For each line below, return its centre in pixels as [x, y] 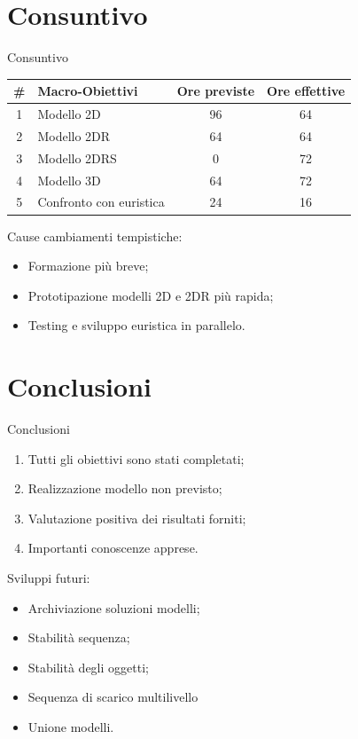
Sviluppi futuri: [49, 578]
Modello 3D [69, 180]
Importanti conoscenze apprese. [113, 548]
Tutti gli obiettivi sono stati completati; [136, 458]
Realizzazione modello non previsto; [125, 488]
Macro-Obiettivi [88, 91]
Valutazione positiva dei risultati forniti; [137, 518]
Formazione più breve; [88, 266]
